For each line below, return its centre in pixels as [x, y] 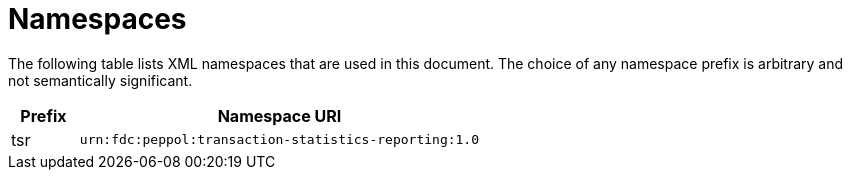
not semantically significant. [100, 80]
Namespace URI [279, 115]
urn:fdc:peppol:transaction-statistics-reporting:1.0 [279, 140]
